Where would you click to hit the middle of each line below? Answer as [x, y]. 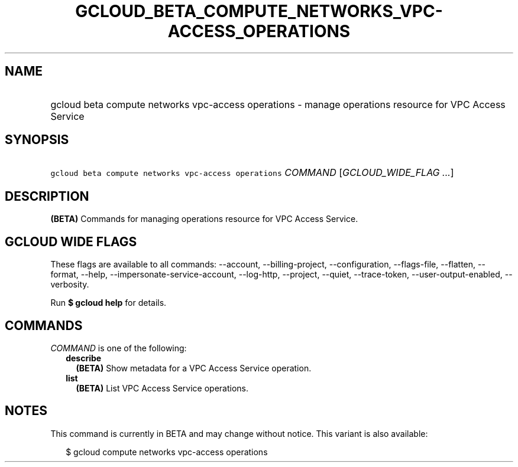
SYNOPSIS [37, 140]
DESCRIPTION [47, 196]
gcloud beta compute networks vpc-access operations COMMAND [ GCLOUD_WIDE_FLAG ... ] [252, 173]
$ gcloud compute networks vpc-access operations [167, 452]
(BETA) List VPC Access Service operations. [162, 388]
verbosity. [70, 285]
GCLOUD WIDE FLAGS [71, 241]
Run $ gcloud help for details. [109, 303]
